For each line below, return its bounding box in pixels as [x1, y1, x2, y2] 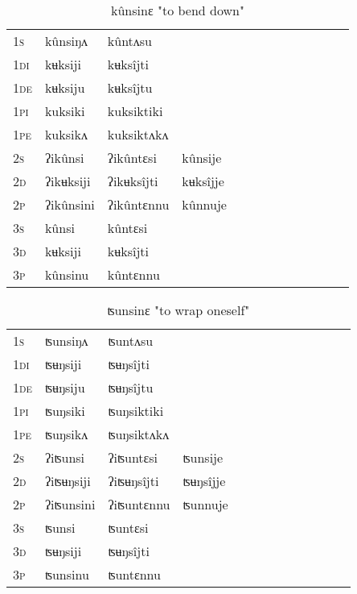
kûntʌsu [107, 31, 153, 50]
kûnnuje [182, 195, 227, 214]
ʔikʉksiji [44, 172, 91, 190]
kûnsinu [44, 265, 89, 284]
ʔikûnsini [44, 195, 95, 214]
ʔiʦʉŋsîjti [108, 471, 159, 490]
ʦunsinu [44, 565, 89, 584]
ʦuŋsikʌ [44, 425, 88, 443]
